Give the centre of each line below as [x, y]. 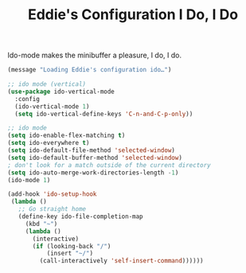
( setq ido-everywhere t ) [49, 143]
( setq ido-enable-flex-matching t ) [66, 136]
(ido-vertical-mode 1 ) [52, 106]
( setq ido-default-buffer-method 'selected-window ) [95, 158]
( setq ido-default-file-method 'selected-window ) [92, 150]
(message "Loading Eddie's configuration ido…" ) [90, 70]
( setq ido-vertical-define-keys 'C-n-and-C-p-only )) [104, 114]
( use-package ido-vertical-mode [61, 92]
